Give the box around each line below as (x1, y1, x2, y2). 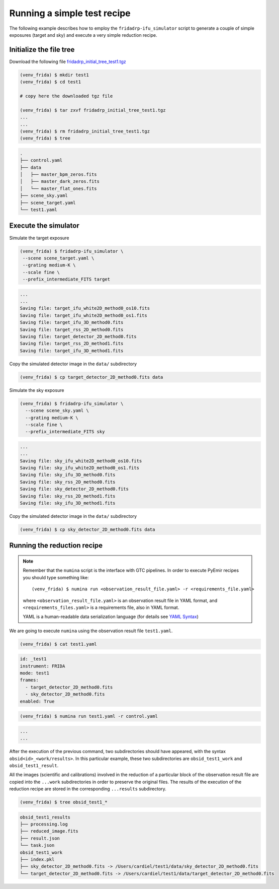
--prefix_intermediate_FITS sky (25, 429, 105, 435)
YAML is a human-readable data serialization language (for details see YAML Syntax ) (23, 613, 199, 620)
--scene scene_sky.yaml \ (25, 408, 89, 414)
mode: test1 (20, 670, 50, 676)
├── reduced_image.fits (20, 829, 79, 834)
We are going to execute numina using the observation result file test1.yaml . (9, 628, 173, 634)
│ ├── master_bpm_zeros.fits (20, 172, 98, 177)
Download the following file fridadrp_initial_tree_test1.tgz (9, 58, 126, 64)
